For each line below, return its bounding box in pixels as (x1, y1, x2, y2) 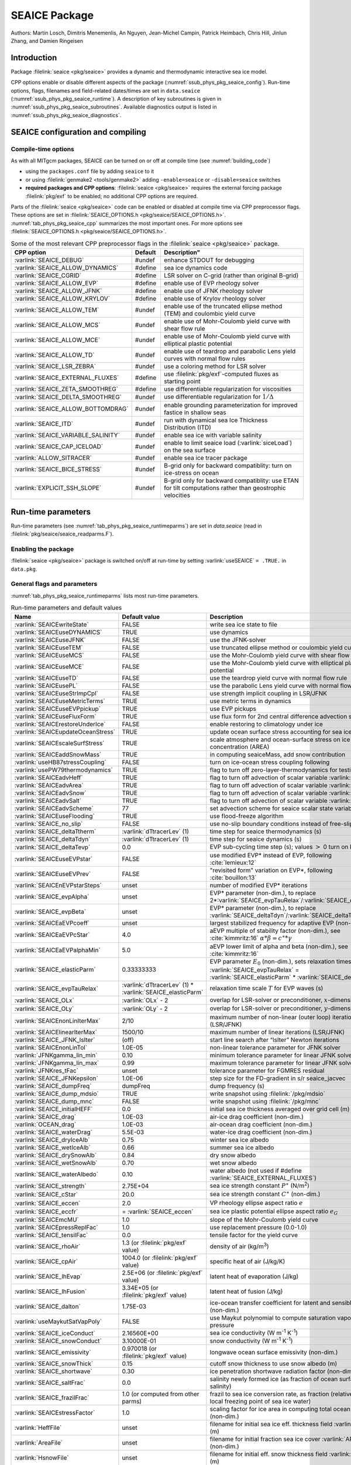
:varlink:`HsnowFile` (14, 1454, 70, 1462)
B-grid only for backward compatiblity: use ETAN (164, 476, 299, 485)
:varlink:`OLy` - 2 (122, 1005, 168, 1013)
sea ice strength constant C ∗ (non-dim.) (209, 1189, 321, 1198)
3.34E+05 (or (122, 1284, 159, 1292)
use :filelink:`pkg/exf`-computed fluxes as (164, 370, 279, 378)
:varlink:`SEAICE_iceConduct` (14, 1329, 96, 1337)
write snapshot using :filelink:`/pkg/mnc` (209, 1097, 321, 1105)
